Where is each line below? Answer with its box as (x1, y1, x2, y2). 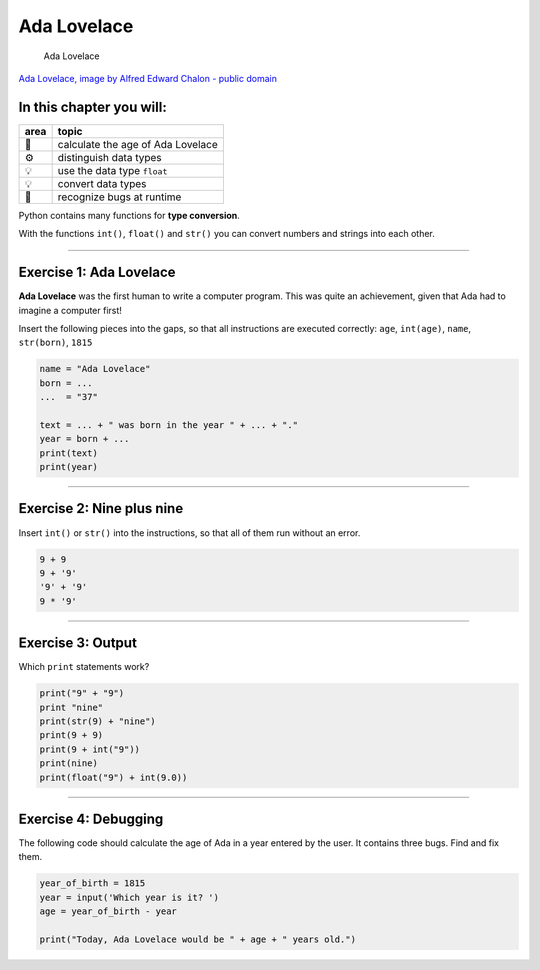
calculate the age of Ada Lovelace (57, 137, 219, 151)
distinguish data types (57, 150, 162, 164)
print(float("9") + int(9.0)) (39, 771, 188, 783)
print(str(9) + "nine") (39, 715, 157, 727)
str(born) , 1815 (18, 336, 93, 349)
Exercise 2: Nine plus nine (18, 500, 184, 517)
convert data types (57, 176, 147, 190)
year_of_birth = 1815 (39, 878, 146, 889)
